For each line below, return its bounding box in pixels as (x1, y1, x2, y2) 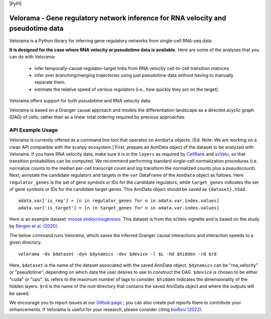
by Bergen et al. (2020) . (9, 223, 59, 229)
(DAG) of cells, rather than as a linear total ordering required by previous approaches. (9, 114, 186, 120)
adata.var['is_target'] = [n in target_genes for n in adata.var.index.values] (18, 205, 219, 210)
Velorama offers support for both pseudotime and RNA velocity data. (9, 98, 152, 104)
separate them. (34, 79, 66, 85)
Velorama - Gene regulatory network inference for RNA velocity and (9, 14, 226, 22)
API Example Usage (9, 126, 58, 133)
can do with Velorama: (9, 54, 56, 60)
